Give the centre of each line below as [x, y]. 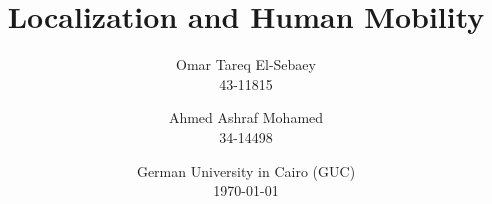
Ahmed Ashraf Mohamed [246, 117]
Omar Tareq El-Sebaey [246, 64]
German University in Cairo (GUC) [246, 170]
